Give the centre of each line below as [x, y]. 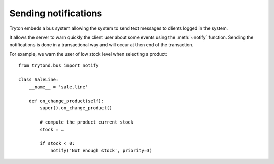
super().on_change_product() [76, 108]
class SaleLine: [39, 79]
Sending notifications [56, 13]
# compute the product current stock [87, 122]
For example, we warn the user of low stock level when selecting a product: [88, 54]
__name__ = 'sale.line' [58, 87]
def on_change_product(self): [66, 101]
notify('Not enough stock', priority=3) [101, 150]
